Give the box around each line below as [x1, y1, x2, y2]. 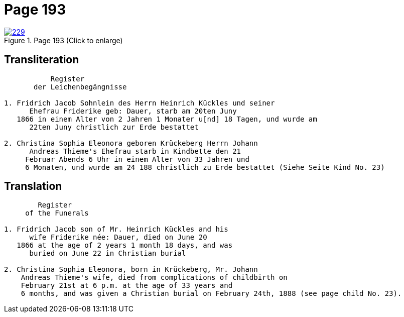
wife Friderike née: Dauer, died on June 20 [29, 233, 207, 242]
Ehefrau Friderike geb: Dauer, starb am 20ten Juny [29, 107, 237, 115]
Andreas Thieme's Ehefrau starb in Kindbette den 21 [29, 147, 241, 155]
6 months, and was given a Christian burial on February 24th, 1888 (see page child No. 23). [21, 289, 402, 298]
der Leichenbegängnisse [34, 82, 127, 91]
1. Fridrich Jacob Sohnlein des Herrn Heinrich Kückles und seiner [4, 98, 275, 107]
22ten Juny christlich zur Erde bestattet [29, 123, 199, 131]
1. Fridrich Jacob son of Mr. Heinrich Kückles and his [4, 225, 228, 234]
